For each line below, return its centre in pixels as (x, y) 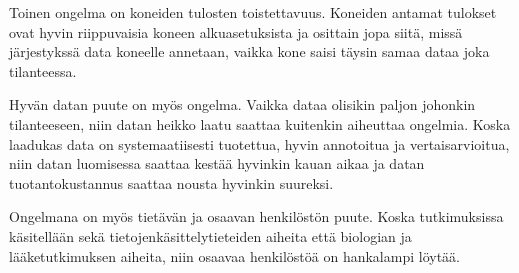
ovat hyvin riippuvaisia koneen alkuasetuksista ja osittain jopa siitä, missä (236, 31)
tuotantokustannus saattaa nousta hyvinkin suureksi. (171, 182)
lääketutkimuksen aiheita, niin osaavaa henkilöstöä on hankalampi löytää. (234, 255)
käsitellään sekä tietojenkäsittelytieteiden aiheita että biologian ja (210, 235)
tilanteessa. (43, 70)
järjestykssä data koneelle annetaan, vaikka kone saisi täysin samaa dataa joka (249, 51)
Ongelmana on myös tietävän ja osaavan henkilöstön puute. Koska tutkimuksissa (256, 216)
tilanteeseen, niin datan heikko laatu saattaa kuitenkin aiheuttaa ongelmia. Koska (260, 123)
